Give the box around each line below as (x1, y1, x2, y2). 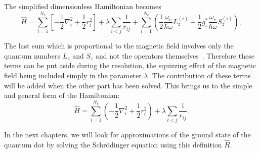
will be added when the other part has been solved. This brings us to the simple (4, 80, 252, 90)
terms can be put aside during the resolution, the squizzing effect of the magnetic (4, 60, 256, 71)
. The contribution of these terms (148, 70, 251, 80)
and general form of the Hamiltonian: (4, 90, 120, 100)
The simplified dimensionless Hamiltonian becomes (4, 1, 161, 11)
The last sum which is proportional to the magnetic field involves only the (4, 40, 234, 51)
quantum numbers (4, 50, 60, 61)
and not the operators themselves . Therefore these (96, 50, 254, 61)
